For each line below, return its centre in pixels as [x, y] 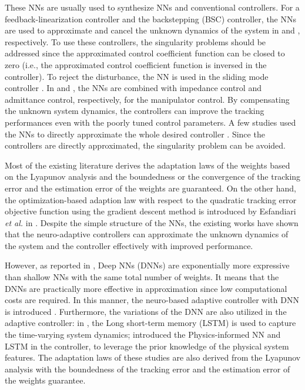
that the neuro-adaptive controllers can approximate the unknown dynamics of [147, 234]
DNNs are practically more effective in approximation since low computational [146, 288]
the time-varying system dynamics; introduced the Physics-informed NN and [143, 334]
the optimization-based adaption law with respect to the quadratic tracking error [151, 199]
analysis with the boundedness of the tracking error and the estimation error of [148, 369]
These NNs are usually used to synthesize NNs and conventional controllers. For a [152, 7]
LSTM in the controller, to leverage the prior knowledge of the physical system [147, 346]
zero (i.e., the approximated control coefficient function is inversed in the [136, 64]
